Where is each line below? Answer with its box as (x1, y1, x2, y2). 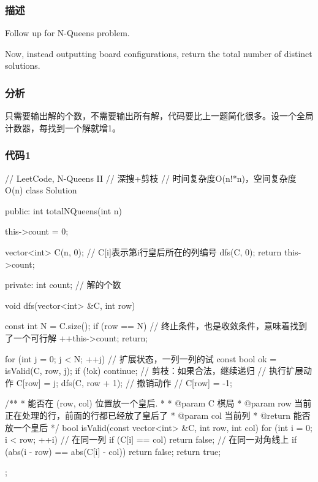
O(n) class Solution (5, 184, 77, 196)
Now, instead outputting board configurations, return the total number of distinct (5, 47, 312, 60)
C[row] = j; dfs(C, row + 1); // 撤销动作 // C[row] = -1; (16, 376, 232, 389)
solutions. (5, 59, 40, 72)
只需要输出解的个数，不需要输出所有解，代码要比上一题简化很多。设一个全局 (5, 109, 314, 122)
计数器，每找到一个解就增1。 (5, 121, 121, 134)
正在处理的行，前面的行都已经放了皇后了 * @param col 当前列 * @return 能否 (5, 408, 311, 421)
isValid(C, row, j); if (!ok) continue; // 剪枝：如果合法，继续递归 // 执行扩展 (5, 364, 304, 377)
